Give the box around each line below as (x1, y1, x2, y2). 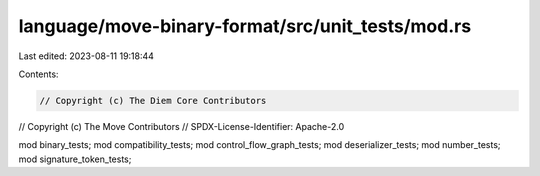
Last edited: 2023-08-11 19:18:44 (18, 50, 155, 62)
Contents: (18, 68, 59, 80)
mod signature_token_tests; (18, 153, 132, 165)
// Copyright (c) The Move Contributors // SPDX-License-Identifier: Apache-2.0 (18, 120, 345, 132)
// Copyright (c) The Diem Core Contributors (39, 95, 267, 106)
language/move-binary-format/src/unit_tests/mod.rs (18, 15, 472, 37)
